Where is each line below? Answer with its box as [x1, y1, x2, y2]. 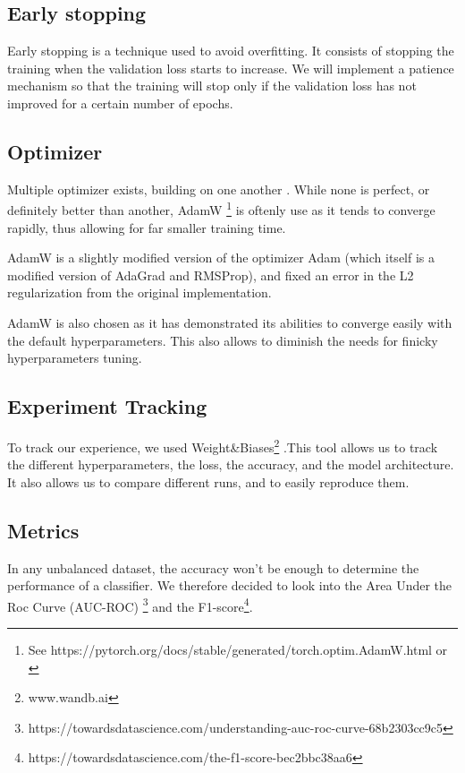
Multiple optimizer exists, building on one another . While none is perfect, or [7, 179, 430, 198]
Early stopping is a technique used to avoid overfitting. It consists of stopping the [7, 41, 454, 60]
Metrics [7, 516, 80, 544]
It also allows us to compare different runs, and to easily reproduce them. [7, 472, 410, 491]
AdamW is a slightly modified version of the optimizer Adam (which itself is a [7, 248, 435, 267]
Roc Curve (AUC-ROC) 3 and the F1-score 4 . [7, 594, 253, 615]
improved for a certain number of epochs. [7, 93, 233, 112]
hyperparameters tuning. [7, 348, 142, 367]
